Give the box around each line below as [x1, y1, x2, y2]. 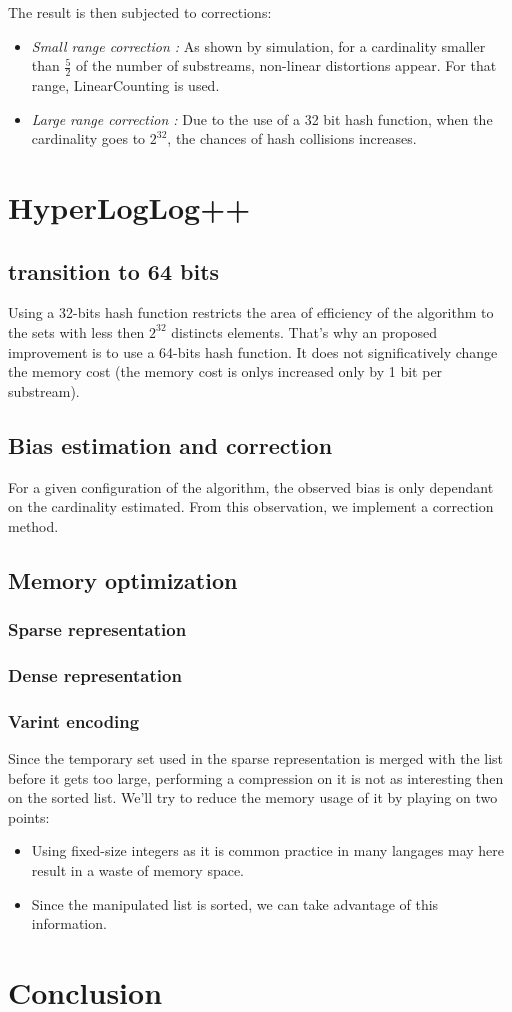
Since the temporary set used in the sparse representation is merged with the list [8, 748, 504, 769]
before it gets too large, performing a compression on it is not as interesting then [8, 767, 504, 788]
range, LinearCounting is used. [31, 75, 220, 96]
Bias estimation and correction [8, 429, 333, 460]
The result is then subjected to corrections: [8, 2, 272, 22]
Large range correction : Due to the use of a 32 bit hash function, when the [31, 108, 493, 129]
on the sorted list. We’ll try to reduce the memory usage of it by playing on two [8, 787, 498, 808]
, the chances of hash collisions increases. [167, 128, 417, 149]
